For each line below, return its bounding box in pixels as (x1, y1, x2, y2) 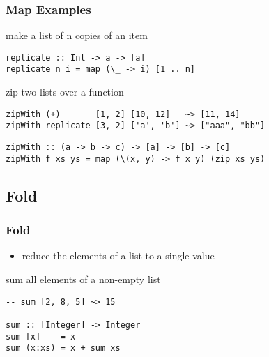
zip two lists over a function (6, 84, 124, 99)
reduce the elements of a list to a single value (22, 248, 215, 263)
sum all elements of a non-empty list (6, 271, 161, 286)
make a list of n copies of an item (6, 28, 148, 43)
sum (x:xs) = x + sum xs (6, 343, 121, 354)
